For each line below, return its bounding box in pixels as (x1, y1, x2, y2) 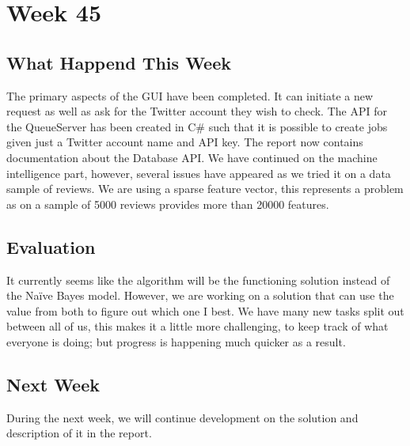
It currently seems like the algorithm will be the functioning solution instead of (6, 271, 390, 288)
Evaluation (6, 234, 96, 259)
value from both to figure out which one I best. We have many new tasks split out (6, 302, 404, 319)
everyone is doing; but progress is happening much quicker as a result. (6, 333, 346, 350)
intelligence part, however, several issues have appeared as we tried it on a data (6, 164, 391, 181)
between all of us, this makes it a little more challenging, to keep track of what (6, 318, 389, 334)
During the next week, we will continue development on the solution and (6, 409, 359, 425)
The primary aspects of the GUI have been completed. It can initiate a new (6, 87, 374, 104)
